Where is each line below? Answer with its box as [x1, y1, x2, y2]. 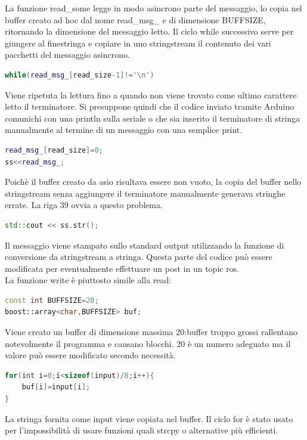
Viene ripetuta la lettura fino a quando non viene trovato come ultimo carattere [5, 88, 297, 101]
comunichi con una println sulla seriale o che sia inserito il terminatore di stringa [5, 111, 300, 124]
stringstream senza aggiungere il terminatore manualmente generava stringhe [5, 187, 286, 199]
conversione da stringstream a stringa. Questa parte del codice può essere [5, 250, 272, 263]
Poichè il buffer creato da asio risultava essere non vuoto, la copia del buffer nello [5, 175, 302, 188]
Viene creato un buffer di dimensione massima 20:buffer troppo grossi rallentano [5, 326, 298, 338]
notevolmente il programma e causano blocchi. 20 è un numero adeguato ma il [5, 337, 291, 349]
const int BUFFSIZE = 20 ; [5, 296, 99, 305]
